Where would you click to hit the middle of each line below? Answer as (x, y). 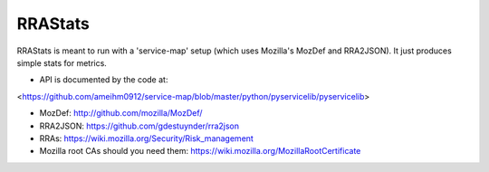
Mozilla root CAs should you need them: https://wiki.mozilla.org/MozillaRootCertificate (200, 151)
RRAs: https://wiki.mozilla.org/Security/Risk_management (146, 138)
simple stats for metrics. (62, 62)
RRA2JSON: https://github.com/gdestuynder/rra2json (139, 126)
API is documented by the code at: (104, 80)
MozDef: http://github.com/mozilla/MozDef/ (121, 113)
